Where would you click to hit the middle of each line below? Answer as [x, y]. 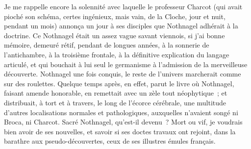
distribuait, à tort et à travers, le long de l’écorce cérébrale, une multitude [115, 102]
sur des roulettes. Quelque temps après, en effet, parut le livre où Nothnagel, [119, 83]
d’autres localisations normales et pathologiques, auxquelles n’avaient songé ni [121, 112]
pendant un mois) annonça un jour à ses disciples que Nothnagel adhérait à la [121, 26]
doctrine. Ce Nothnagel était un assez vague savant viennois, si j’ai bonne [114, 35]
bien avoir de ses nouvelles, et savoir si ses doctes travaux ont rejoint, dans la [120, 131]
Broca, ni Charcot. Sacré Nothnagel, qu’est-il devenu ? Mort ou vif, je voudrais [123, 122]
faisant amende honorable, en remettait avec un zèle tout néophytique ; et [116, 93]
